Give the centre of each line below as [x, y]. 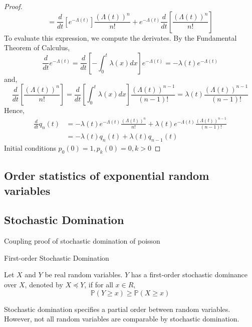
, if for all [99, 284]
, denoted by [44, 284]
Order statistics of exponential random [107, 176]
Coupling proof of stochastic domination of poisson [82, 241]
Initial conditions [30, 148]
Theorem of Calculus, [37, 47]
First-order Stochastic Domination [57, 257]
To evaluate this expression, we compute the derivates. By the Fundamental [120, 37]
